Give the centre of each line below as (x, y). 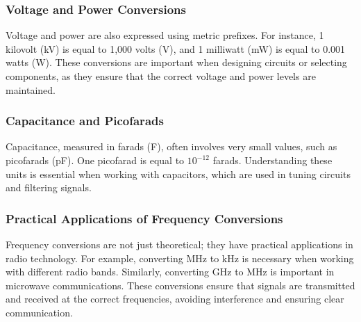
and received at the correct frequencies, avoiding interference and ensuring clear (175, 299)
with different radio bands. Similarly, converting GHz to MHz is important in (170, 272)
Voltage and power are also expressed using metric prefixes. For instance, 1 (165, 35)
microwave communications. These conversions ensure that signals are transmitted (180, 285)
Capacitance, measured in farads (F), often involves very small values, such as (171, 146)
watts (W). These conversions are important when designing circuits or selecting (176, 62)
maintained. (31, 89)
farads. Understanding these (272, 160)
